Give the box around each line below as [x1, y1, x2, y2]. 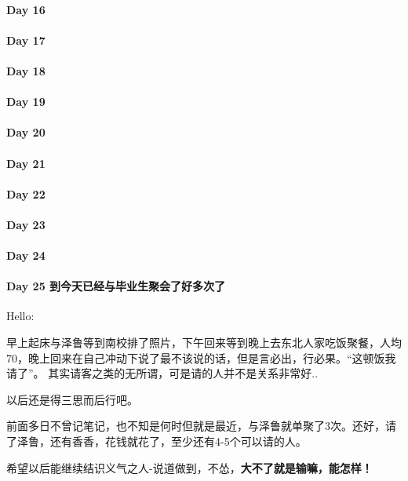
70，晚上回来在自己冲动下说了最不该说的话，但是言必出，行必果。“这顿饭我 [6, 349, 396, 366]
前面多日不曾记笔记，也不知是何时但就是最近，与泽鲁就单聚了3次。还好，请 [6, 417, 396, 434]
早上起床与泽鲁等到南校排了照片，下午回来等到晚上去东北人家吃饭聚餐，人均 [6, 334, 402, 351]
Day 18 [6, 62, 46, 78]
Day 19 [6, 93, 46, 110]
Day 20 [6, 124, 46, 140]
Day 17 [6, 31, 46, 48]
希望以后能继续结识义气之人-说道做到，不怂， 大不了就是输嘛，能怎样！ [6, 459, 373, 476]
